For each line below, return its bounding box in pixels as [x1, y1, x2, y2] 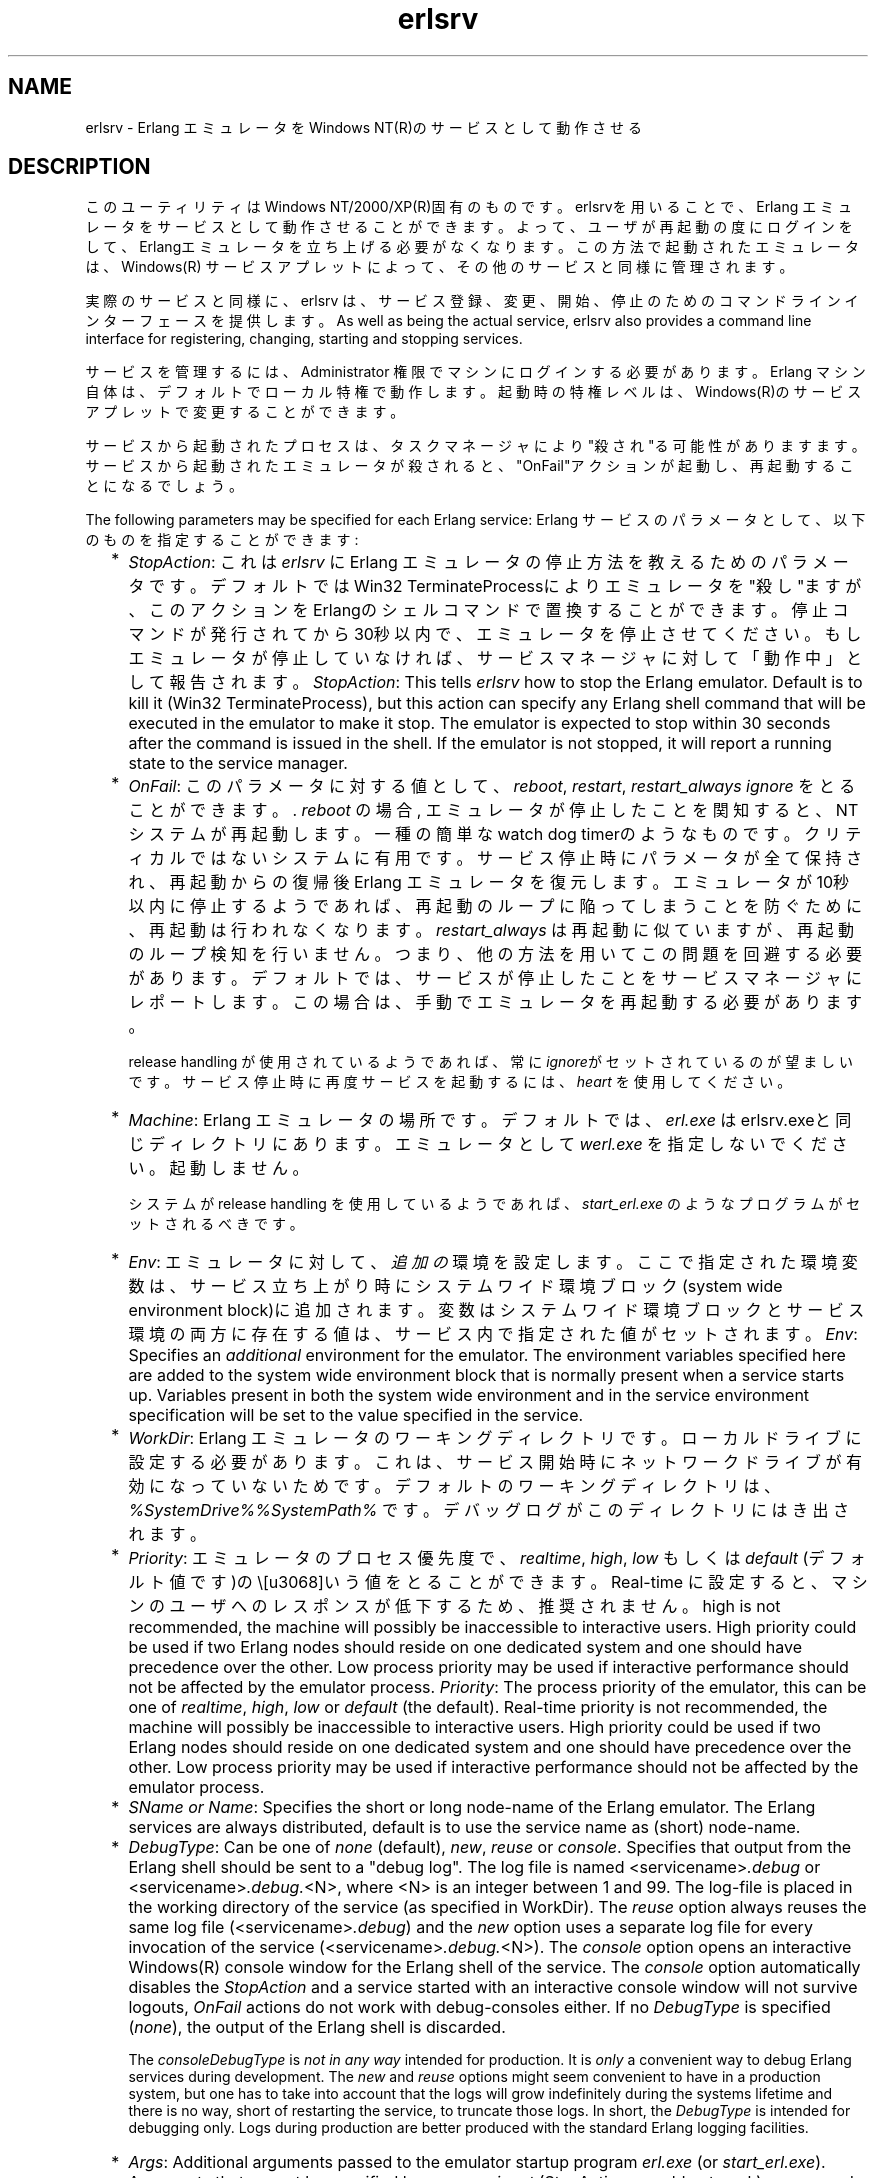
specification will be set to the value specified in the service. [128, 1405, 584, 1426]
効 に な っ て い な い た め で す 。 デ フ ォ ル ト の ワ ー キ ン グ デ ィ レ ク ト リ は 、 [128, 1476, 780, 1497]
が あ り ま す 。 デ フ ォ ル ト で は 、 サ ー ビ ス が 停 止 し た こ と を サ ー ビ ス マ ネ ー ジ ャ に [128, 968, 862, 989]
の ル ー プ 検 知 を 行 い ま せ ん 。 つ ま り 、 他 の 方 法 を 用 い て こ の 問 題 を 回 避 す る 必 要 [128, 944, 862, 965]
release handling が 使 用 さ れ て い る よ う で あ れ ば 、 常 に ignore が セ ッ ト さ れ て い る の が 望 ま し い [128, 1053, 854, 1071]
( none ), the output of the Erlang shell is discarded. [128, 2017, 506, 2038]
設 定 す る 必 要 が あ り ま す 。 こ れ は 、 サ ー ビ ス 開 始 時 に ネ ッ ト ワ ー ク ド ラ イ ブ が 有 [128, 1452, 862, 1473]
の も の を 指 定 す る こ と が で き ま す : [85, 531, 359, 549]
